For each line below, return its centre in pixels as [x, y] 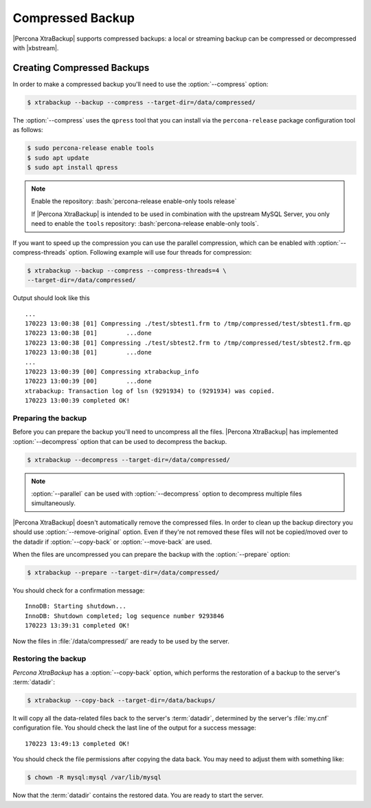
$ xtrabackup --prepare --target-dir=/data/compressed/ [123, 572]
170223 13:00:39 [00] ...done [89, 381]
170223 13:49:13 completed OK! [78, 744]
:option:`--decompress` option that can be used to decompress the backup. [120, 441]
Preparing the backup [50, 418]
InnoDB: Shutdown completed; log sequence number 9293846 [125, 616]
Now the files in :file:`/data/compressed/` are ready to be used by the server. [121, 641]
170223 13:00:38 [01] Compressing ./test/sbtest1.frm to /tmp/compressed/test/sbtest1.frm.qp [188, 324]
